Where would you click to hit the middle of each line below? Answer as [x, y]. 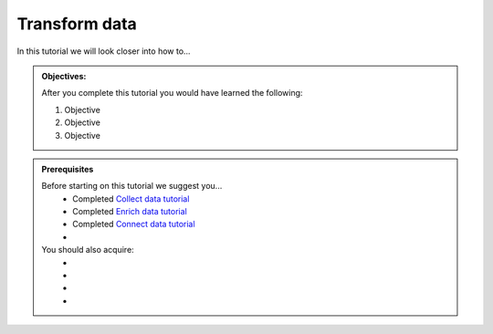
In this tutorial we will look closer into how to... [104, 51]
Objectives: [64, 76]
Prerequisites [68, 169]
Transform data [77, 24]
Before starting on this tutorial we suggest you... [132, 186]
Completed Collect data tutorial [131, 198]
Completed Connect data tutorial [134, 224]
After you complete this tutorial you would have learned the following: [172, 93]
